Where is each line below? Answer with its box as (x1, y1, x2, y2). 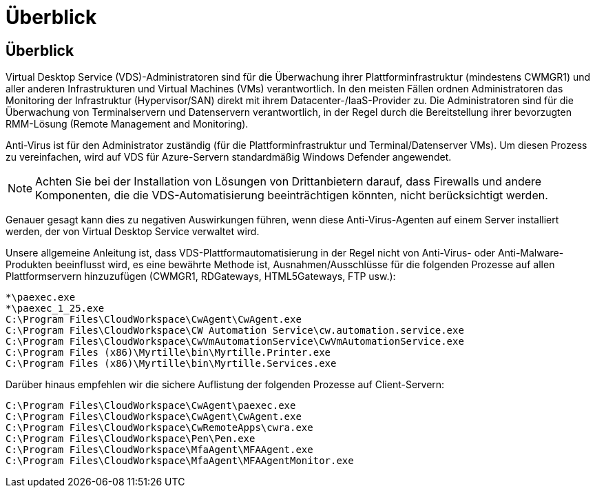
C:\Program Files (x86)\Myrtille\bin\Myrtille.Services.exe (6, 358, 337, 370)
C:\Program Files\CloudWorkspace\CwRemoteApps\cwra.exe (6, 422, 313, 434)
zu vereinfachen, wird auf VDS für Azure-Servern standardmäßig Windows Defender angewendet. (6, 151, 452, 163)
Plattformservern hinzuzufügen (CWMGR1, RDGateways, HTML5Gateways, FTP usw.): (6, 270, 396, 283)
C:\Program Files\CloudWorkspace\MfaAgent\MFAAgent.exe (6, 444, 313, 456)
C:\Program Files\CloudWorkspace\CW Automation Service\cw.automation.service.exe (6, 325, 464, 336)
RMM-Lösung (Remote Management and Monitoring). (6, 118, 249, 130)
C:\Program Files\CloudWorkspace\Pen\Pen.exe (6, 433, 255, 445)
